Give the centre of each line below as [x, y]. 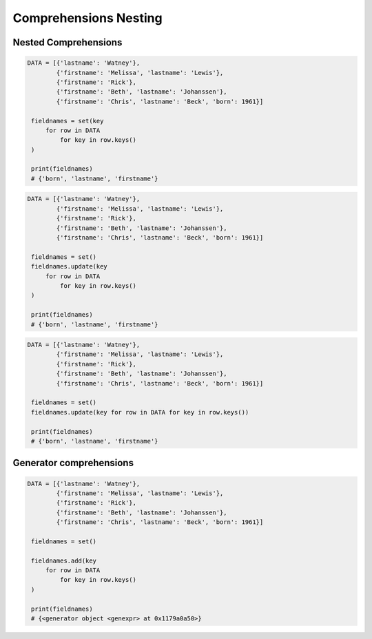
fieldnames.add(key [64, 561]
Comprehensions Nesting [87, 18]
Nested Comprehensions [68, 42]
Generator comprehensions [73, 463]
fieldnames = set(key [68, 121]
